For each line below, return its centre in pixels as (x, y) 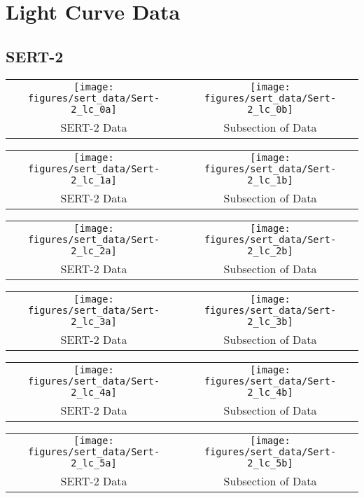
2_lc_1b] (270, 180)
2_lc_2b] (270, 250)
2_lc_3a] (94, 321)
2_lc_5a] (94, 463)
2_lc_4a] (94, 392)
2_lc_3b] (270, 321)
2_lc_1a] (94, 180)
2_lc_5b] (270, 463)
